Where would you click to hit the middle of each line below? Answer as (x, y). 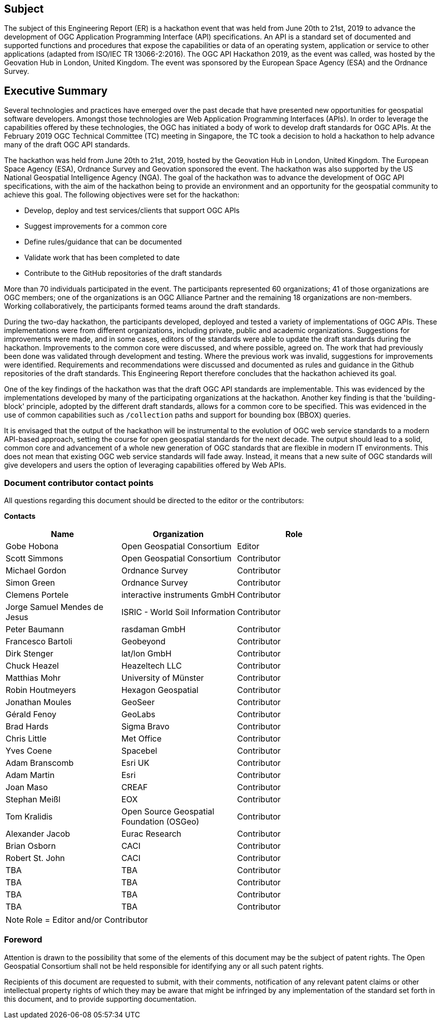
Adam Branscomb (40, 763)
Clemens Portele (37, 595)
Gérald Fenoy (31, 714)
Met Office (141, 739)
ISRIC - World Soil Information (178, 612)
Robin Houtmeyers (41, 690)
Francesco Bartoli (39, 642)
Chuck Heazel (32, 666)
